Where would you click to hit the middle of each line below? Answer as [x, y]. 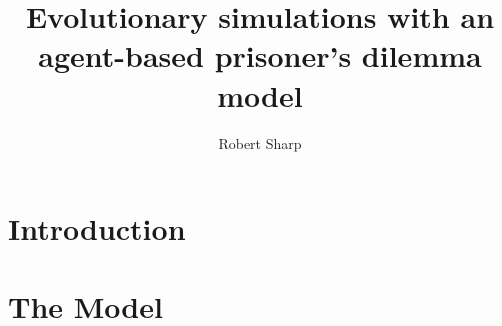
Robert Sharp [260, 142]
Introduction [97, 228]
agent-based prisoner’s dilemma [260, 55]
